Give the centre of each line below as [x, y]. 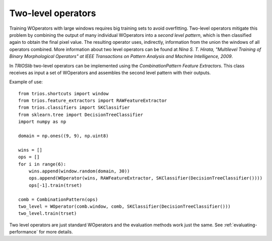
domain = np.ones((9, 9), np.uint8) [63, 136]
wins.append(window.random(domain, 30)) [79, 171]
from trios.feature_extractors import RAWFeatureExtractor [93, 101]
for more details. [56, 232]
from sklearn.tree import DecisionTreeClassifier [81, 114]
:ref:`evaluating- [241, 225]
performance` [23, 232]
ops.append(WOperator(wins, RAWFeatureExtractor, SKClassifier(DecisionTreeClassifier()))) [146, 178]
